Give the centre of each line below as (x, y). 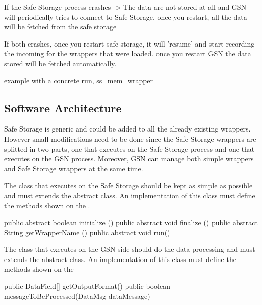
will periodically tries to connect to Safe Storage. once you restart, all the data (126, 16)
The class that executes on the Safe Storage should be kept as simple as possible (128, 185)
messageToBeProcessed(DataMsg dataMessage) (77, 296)
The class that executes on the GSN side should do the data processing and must (130, 249)
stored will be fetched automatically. (60, 63)
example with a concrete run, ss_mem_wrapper (79, 80)
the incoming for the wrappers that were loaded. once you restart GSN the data (128, 53)
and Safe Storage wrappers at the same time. (74, 168)
